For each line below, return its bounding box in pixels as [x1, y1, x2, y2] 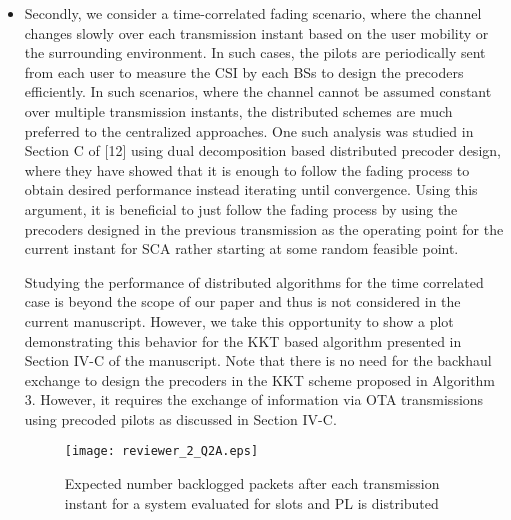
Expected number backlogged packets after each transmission [64, 473, 440, 494]
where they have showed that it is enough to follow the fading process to [24, 159, 470, 180]
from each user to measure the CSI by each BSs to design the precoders [24, 61, 464, 82]
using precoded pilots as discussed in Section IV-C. [24, 408, 337, 429]
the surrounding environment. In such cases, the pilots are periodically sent [24, 42, 486, 63]
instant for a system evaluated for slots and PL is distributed [64, 492, 439, 513]
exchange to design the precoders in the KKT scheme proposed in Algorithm [24, 369, 496, 390]
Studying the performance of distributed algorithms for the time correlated [24, 271, 484, 292]
